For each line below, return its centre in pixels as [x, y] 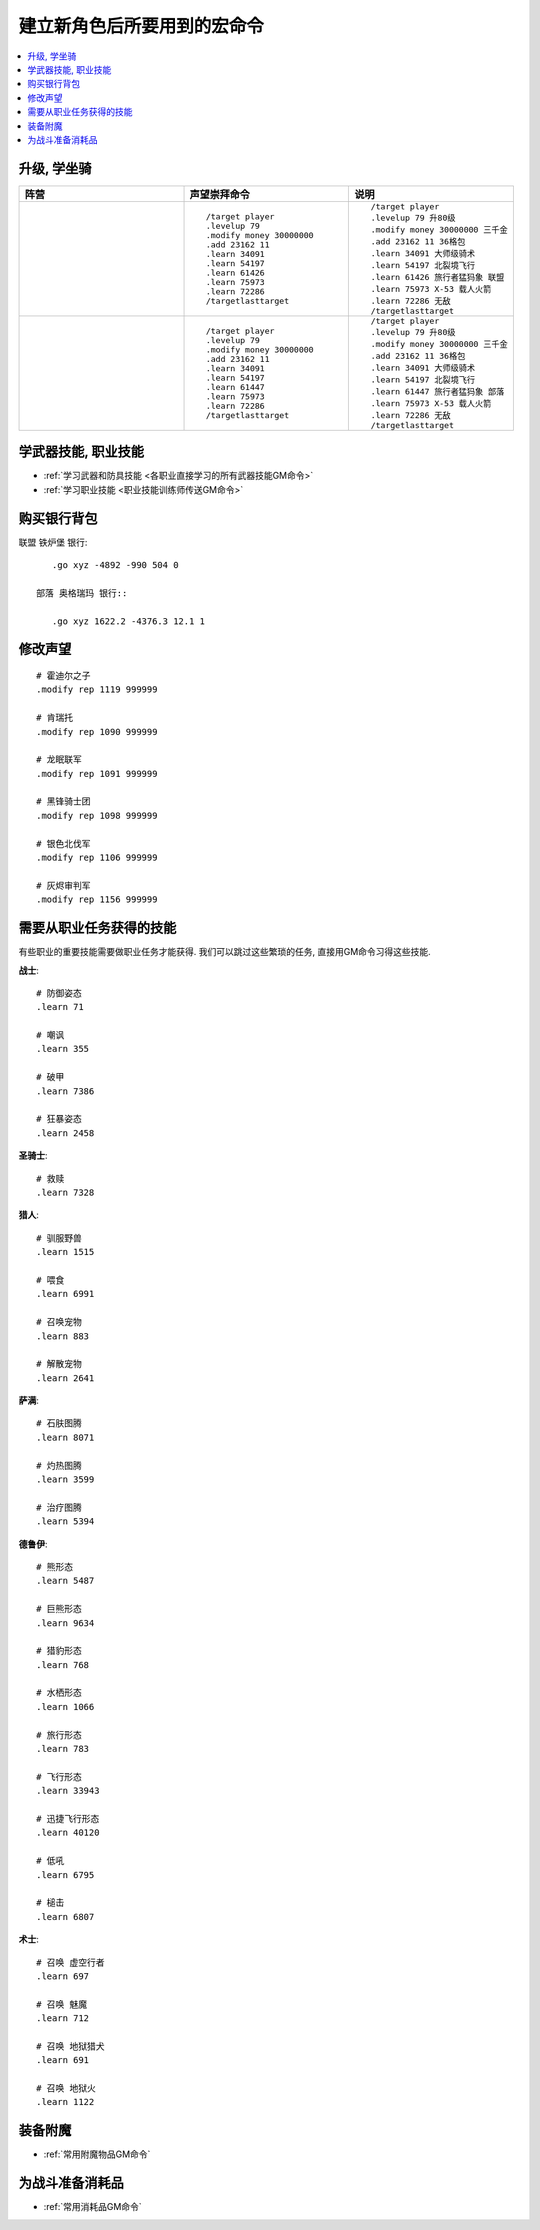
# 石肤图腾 [59, 1423]
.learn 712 [63, 2018]
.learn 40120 [68, 1833]
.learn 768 [63, 1664]
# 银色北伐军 [63, 843]
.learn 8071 [65, 1437]
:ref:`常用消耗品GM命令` [92, 2207]
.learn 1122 [65, 2102]
